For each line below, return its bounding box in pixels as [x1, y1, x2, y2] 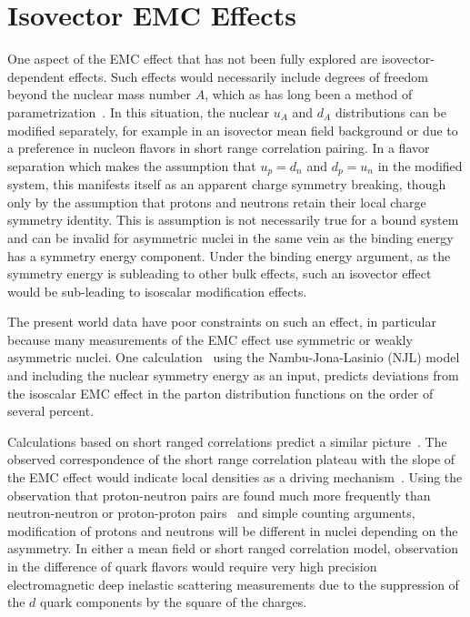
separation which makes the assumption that [7, 156, 256, 175]
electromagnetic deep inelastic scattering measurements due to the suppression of [7, 574, 459, 593]
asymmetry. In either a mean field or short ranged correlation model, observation [7, 539, 458, 558]
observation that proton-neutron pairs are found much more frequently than [7, 485, 431, 504]
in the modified [377, 156, 463, 175]
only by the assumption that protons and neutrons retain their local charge [7, 192, 426, 211]
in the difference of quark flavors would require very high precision [7, 557, 377, 576]
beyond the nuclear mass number [7, 85, 192, 104]
